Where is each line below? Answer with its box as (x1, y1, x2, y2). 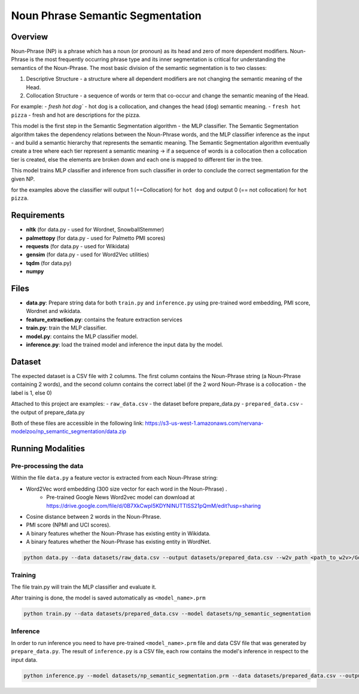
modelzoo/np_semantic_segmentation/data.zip (11, 428, 127, 435)
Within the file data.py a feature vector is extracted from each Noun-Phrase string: (11, 474, 218, 482)
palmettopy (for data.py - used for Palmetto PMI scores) (26, 234, 166, 242)
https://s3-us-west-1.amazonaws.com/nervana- (145, 419, 264, 427)
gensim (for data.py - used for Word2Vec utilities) (26, 251, 150, 258)
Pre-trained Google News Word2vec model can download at (46, 494, 195, 501)
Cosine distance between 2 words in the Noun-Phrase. (26, 513, 162, 520)
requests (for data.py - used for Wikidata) (26, 243, 130, 249)
